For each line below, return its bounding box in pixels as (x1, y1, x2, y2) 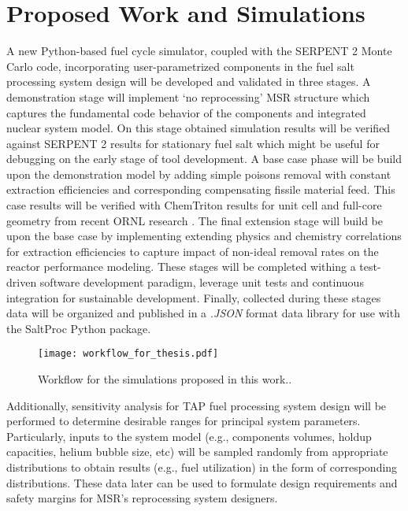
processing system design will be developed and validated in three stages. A (6, 73, 371, 90)
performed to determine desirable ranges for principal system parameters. (6, 413, 361, 429)
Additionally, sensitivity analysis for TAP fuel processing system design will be (6, 397, 387, 413)
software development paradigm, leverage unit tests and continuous (39, 274, 364, 291)
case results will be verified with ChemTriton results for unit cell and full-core (6, 197, 382, 213)
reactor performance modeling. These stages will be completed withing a (6, 258, 356, 275)
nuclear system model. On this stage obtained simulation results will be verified (6, 120, 391, 136)
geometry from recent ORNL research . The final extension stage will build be (6, 212, 383, 228)
